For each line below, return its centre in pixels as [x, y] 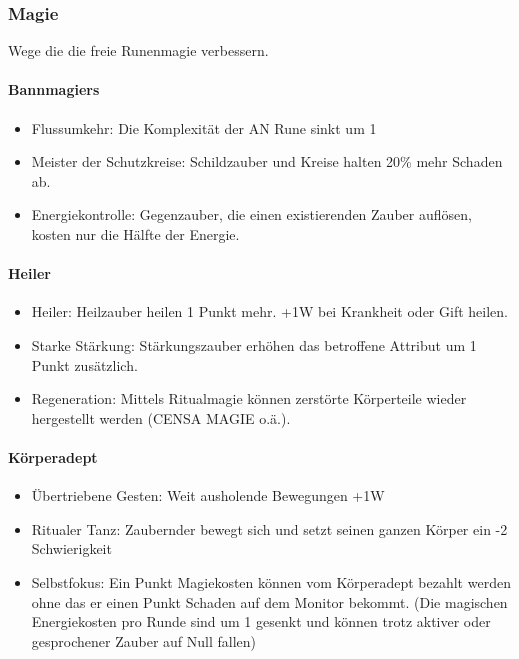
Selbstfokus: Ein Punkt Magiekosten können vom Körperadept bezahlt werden [271, 581]
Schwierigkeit [71, 548]
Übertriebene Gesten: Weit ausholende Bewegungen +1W [208, 495]
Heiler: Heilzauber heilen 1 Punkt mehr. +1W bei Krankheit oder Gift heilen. [269, 311]
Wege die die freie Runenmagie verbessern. [138, 50]
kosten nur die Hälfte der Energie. [135, 233]
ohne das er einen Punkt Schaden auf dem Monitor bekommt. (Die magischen [269, 601]
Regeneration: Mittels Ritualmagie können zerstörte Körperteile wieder [249, 398]
